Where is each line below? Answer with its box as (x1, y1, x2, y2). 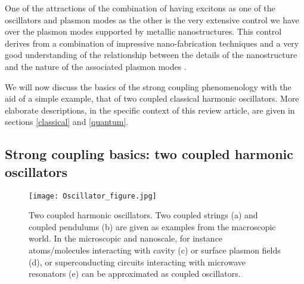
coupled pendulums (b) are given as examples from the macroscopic (29, 220, 276, 233)
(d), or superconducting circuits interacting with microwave (29, 255, 246, 268)
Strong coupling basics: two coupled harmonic (5, 145, 293, 163)
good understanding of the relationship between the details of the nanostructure (5, 48, 297, 61)
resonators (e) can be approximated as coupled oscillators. (29, 267, 241, 280)
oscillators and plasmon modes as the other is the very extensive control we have (5, 13, 299, 26)
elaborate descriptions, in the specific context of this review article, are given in (5, 103, 295, 116)
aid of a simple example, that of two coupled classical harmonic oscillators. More (5, 92, 299, 105)
